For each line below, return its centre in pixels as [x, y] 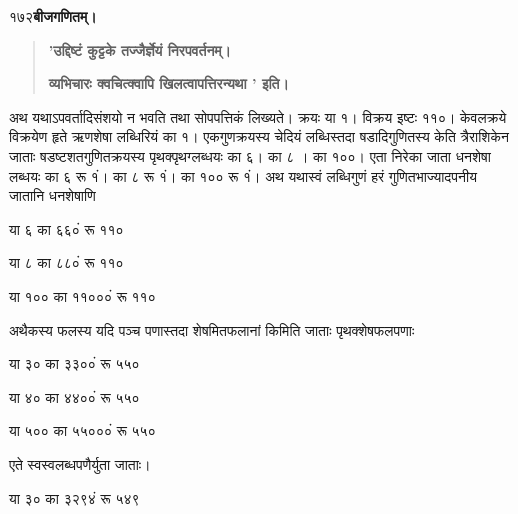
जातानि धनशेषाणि [52, 195]
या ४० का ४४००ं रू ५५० [74, 396]
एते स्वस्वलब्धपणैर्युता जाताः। [80, 463]
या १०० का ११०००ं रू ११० [82, 295]
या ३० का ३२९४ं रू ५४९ [74, 497]
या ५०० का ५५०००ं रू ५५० [82, 430]
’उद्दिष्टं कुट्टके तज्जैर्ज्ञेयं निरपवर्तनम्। [140, 49]
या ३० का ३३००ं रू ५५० [74, 363]
